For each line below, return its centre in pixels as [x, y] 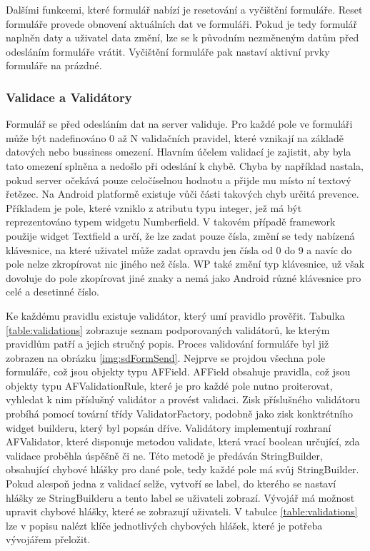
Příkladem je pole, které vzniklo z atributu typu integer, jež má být [154, 207]
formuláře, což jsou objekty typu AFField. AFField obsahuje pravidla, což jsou [178, 371]
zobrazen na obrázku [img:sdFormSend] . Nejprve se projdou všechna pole [166, 357]
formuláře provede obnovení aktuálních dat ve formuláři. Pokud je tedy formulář [182, 23]
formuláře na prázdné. [54, 65]
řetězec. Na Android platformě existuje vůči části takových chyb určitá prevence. [182, 194]
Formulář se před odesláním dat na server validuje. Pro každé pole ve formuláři [179, 124]
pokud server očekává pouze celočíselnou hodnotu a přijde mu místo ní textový [179, 180]
